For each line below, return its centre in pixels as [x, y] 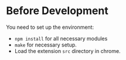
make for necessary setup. [46, 45]
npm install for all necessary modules [61, 38]
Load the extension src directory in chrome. [68, 51]
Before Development [57, 11]
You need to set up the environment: [50, 27]
